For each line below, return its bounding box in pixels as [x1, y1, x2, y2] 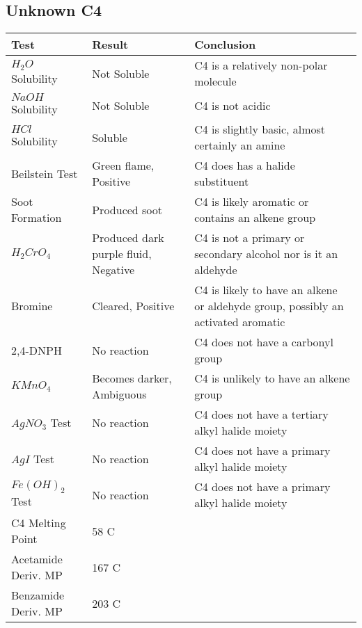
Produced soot [92, 201, 163, 218]
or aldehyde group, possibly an [194, 298, 344, 314]
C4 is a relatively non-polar [194, 57, 328, 74]
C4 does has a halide [194, 157, 295, 174]
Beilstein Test [11, 165, 78, 182]
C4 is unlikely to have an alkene [194, 370, 350, 387]
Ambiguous [92, 386, 147, 403]
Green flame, [92, 157, 155, 174]
